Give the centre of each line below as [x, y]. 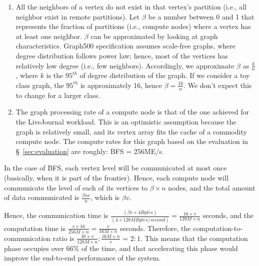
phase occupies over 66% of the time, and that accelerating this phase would [121, 248]
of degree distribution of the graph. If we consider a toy [165, 75]
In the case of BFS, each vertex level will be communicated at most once [115, 168]
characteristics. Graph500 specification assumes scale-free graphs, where [125, 46]
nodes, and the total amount [212, 187]
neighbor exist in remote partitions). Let [78, 16]
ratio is [63, 238]
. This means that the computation [194, 238]
